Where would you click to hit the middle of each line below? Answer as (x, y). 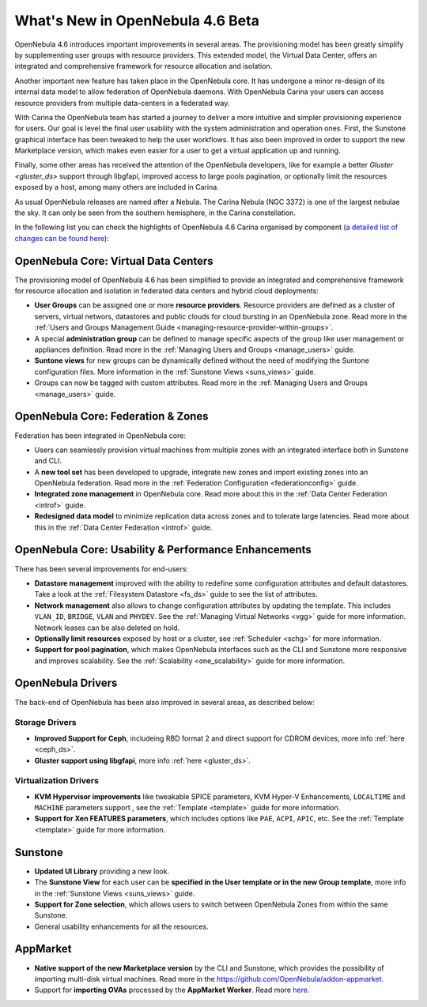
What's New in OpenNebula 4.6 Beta (137, 21)
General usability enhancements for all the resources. (121, 926)
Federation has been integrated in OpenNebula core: (100, 436)
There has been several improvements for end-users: (102, 568)
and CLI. (48, 461)
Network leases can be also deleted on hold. (107, 628)
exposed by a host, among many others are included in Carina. (117, 187)
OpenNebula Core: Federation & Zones (111, 416)
